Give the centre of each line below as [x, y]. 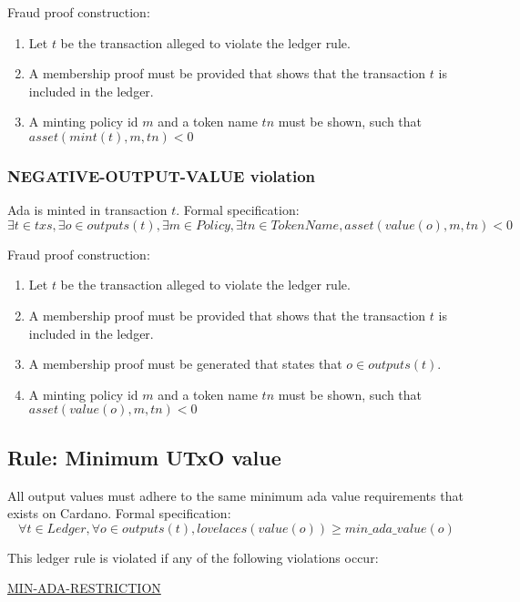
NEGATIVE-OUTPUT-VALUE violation [162, 175]
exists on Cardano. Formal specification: [119, 513]
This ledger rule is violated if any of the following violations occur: [193, 557]
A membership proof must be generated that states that [185, 364]
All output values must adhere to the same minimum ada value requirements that [235, 495]
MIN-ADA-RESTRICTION [84, 588]
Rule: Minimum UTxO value [144, 457]
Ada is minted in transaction [87, 210]
